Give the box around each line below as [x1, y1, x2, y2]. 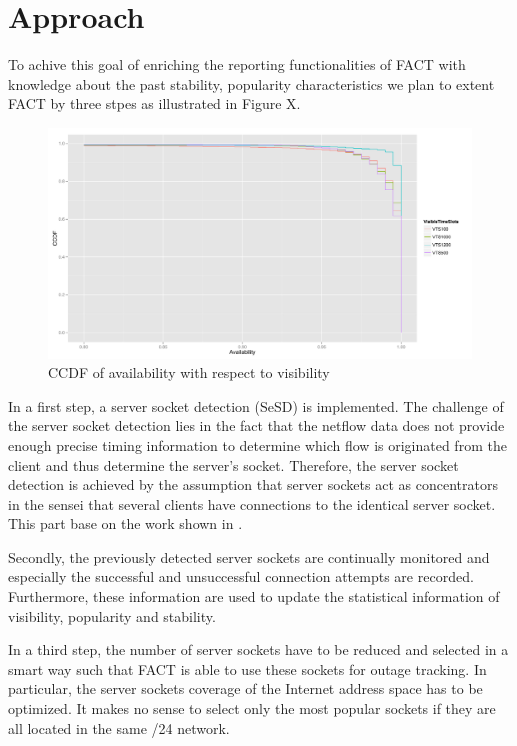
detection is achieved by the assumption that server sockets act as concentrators [8, 474, 498, 495]
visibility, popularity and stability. [8, 605, 216, 626]
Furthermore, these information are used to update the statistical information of [8, 586, 500, 607]
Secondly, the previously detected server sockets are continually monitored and [8, 546, 490, 567]
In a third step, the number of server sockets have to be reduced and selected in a [8, 639, 509, 660]
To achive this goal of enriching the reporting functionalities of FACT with [8, 54, 466, 75]
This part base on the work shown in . [8, 513, 243, 534]
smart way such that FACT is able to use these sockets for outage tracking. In [8, 658, 487, 679]
